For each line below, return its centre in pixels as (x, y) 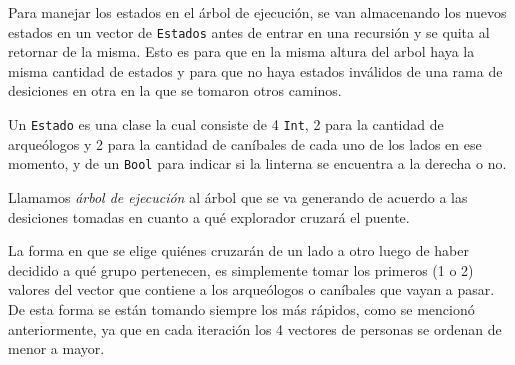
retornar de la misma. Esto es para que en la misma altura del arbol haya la (241, 51)
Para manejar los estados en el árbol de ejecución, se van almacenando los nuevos (257, 12)
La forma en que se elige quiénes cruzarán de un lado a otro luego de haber (238, 250)
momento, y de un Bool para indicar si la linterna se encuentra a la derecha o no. (257, 163)
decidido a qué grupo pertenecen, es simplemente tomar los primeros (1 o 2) (241, 269)
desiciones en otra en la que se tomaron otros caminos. (175, 90)
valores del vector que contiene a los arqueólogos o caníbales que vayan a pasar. (251, 289)
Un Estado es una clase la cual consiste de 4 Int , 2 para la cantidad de (226, 124)
